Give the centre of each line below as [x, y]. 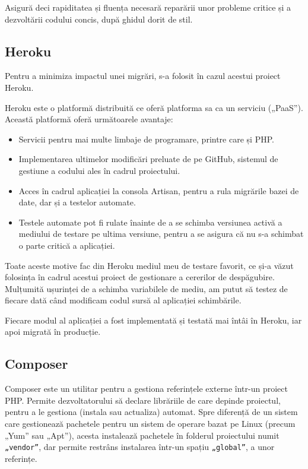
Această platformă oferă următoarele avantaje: [89, 119]
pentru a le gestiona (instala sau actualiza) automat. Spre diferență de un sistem [151, 412]
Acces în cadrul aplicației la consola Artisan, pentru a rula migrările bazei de [159, 190]
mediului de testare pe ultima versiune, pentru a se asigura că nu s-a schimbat [161, 234]
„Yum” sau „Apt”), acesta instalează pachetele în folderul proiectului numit [142, 435]
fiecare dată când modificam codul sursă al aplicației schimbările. [123, 300]
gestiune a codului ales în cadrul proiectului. [99, 170]
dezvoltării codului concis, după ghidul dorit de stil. [99, 19]
